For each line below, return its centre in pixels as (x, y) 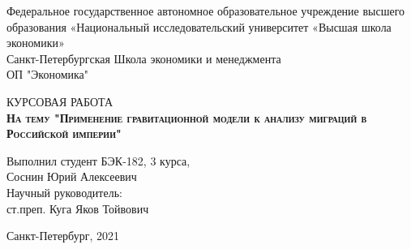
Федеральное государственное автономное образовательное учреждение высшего (206, 11)
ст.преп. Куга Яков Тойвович (78, 208)
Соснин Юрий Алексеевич (72, 176)
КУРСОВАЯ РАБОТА (60, 101)
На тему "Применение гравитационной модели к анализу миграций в (187, 117)
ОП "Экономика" (48, 74)
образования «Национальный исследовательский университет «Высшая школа (199, 26)
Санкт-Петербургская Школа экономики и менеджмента (144, 58)
